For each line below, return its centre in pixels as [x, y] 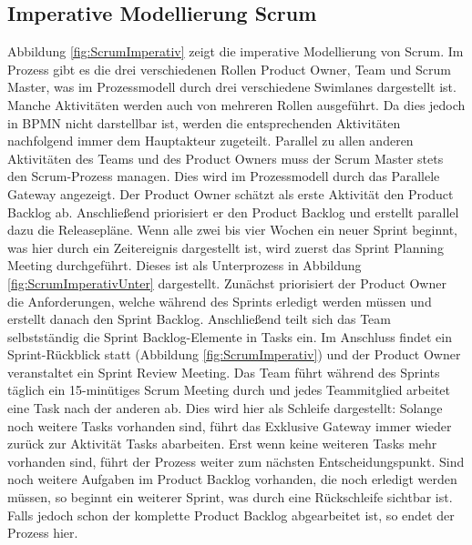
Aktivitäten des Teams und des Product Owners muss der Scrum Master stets [226, 158]
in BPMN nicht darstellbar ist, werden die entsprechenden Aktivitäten [204, 122]
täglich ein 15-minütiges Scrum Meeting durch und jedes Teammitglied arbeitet [229, 390]
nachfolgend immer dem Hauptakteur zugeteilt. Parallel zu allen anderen [210, 141]
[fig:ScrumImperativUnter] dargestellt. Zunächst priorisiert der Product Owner [227, 283]
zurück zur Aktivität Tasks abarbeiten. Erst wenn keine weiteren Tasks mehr [222, 444]
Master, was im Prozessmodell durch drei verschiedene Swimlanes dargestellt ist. [232, 87]
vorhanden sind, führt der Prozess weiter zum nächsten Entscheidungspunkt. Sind [236, 461]
